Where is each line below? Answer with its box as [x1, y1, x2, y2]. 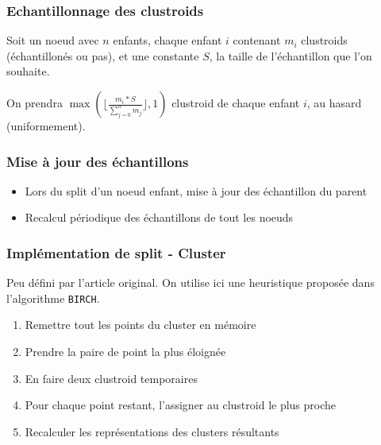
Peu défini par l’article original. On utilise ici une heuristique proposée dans [6, 274, 375, 291]
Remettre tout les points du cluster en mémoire [25, 316, 256, 333]
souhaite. [6, 63, 50, 79]
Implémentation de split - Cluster [6, 242, 226, 262]
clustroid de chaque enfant [171, 95, 300, 110]
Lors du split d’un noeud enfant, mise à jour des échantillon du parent [25, 182, 368, 199]
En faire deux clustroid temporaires [25, 370, 198, 386]
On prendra [6, 95, 63, 110]
